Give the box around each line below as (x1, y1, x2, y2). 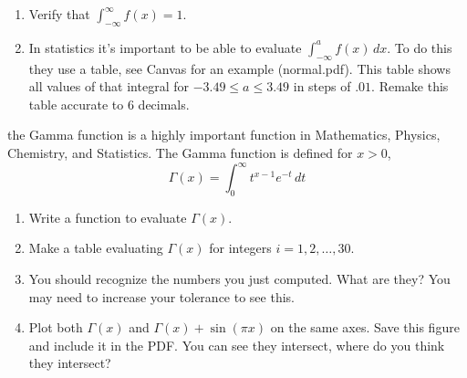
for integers (209, 238, 272, 257)
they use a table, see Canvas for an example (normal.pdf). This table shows (28, 58, 451, 78)
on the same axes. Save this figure (270, 318, 460, 337)
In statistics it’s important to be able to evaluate (28, 37, 302, 57)
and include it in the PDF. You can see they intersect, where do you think (28, 335, 445, 354)
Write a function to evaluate (28, 207, 187, 226)
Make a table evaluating (28, 238, 163, 257)
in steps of (293, 77, 351, 96)
